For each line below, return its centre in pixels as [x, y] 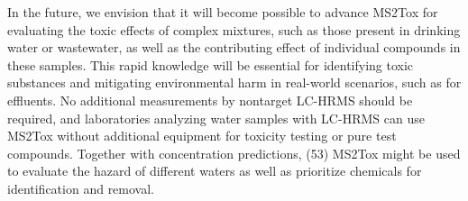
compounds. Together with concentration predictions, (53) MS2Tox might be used [234, 153]
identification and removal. [81, 188]
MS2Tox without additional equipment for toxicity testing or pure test [202, 136]
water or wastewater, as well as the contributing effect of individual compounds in [234, 47]
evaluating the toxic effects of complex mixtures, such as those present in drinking [234, 29]
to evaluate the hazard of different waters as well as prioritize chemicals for [215, 171]
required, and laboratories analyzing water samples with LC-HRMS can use [216, 118]
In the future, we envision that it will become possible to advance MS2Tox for [223, 12]
